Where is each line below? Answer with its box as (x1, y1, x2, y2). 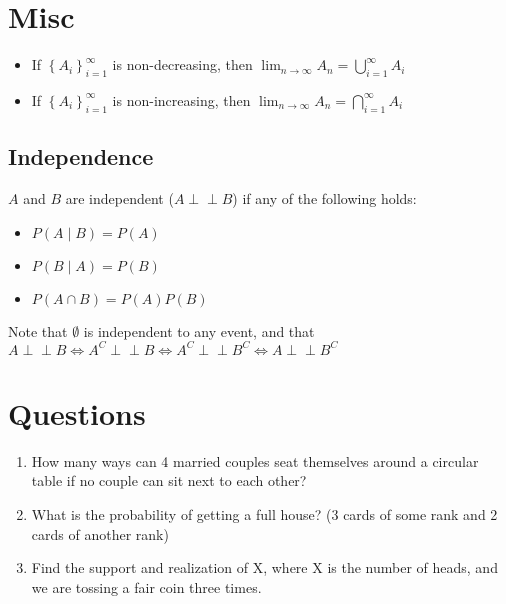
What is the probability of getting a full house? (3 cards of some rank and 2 (31, 503, 498, 524)
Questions (8, 392, 146, 433)
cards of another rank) (31, 523, 169, 544)
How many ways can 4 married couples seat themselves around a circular (31, 450, 479, 471)
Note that (8, 320, 68, 341)
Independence (8, 141, 154, 172)
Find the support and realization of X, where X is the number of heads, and (31, 557, 498, 578)
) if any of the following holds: (232, 187, 417, 208)
